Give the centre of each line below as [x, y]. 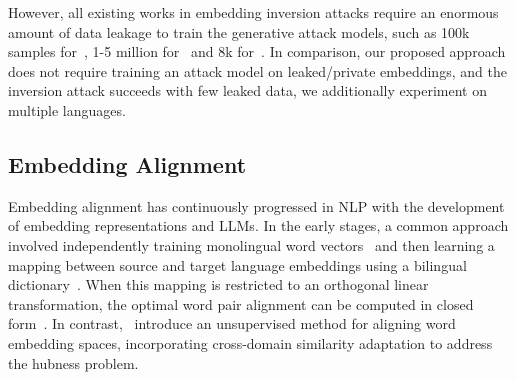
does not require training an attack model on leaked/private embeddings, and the [257, 70]
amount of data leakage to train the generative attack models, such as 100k [239, 31]
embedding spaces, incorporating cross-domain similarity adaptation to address [250, 342]
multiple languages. [67, 109]
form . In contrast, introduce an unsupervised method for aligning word [232, 323]
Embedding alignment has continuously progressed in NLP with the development [256, 205]
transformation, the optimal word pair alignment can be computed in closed [241, 303]
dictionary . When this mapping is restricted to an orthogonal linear [218, 284]
